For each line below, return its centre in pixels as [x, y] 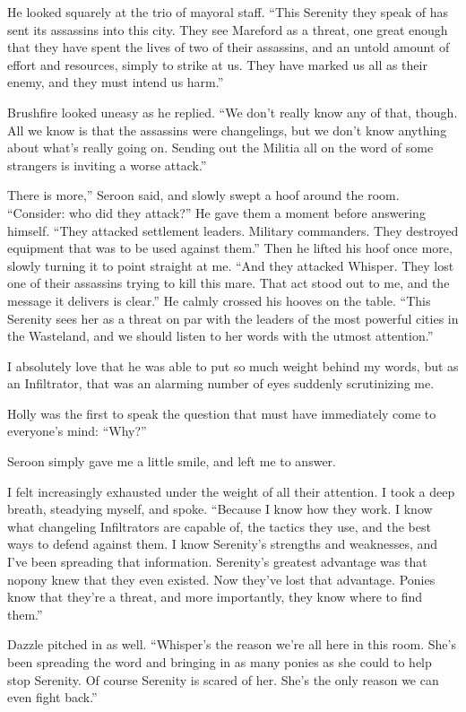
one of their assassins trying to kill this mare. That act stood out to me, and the [229, 283]
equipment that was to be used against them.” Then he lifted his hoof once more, [230, 248]
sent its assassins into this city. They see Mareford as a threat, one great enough [228, 29]
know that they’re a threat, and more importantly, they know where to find [215, 597]
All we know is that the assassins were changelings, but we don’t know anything [227, 130]
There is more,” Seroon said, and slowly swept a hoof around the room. [203, 195]
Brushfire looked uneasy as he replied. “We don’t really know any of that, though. [233, 112]
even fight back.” [52, 697]
